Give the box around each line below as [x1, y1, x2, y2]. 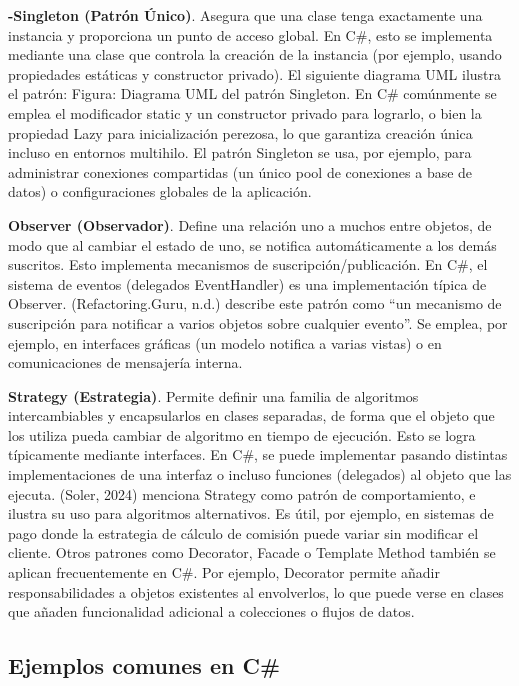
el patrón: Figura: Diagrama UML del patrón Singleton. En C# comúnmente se [8, 83, 497, 104]
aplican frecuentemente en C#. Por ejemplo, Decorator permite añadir [8, 562, 440, 583]
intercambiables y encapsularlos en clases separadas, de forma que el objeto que [8, 405, 495, 426]
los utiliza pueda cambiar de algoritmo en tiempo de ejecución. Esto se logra [8, 424, 476, 445]
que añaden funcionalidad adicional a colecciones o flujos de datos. [8, 601, 415, 622]
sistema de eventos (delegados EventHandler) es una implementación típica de [8, 273, 487, 294]
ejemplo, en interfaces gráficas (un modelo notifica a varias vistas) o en [8, 332, 442, 353]
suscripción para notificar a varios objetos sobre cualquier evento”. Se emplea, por [8, 312, 508, 333]
